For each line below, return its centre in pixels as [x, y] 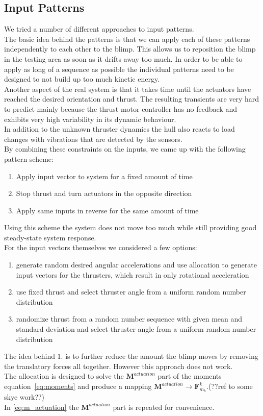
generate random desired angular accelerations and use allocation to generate [136, 265]
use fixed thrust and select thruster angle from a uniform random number [131, 292]
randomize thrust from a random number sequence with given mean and [129, 319]
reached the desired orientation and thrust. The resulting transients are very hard [132, 99]
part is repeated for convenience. [164, 407]
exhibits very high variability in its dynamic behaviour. [90, 119]
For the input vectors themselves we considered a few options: [101, 247]
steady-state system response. [50, 237]
